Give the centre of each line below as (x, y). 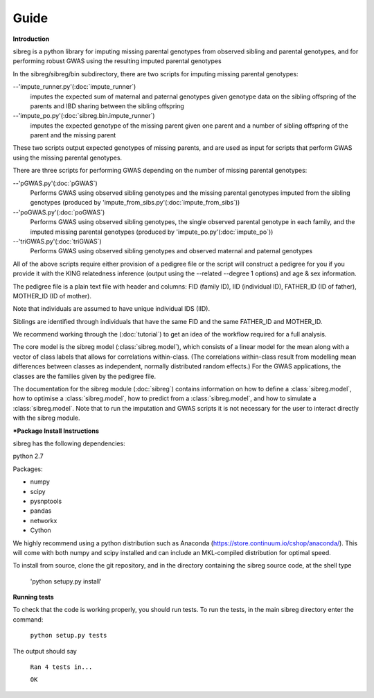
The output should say (45, 651)
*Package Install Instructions (56, 431)
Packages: (28, 469)
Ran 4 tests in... (61, 667)
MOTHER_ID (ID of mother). (52, 296)
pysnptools (46, 501)
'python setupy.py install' (66, 581)
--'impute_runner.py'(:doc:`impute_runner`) (74, 87)
